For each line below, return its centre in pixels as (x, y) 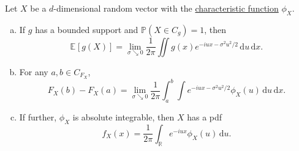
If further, (38, 116)
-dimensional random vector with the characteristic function (166, 8)
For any (34, 71)
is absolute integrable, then (123, 116)
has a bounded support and (87, 29)
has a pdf (205, 116)
